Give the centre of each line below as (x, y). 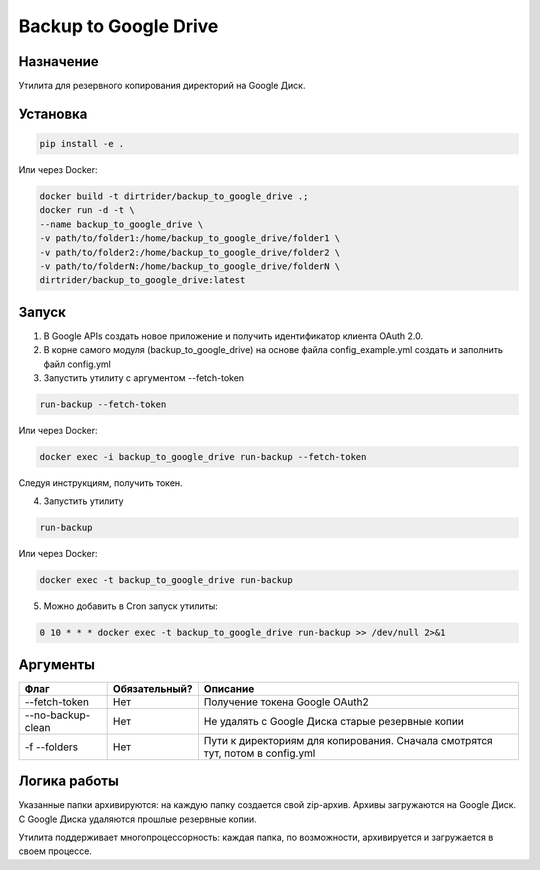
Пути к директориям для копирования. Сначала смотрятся (348, 740)
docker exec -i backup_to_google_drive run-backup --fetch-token (203, 456)
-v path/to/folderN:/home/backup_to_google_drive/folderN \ (190, 266)
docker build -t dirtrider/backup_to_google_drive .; (174, 196)
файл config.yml (77, 364)
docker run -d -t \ (87, 210)
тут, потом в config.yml (259, 753)
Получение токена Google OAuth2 (286, 702)
